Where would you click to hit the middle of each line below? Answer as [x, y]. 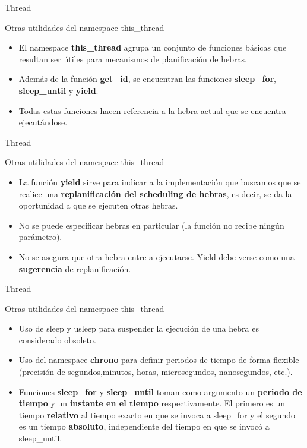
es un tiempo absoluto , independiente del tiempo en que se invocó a [144, 426]
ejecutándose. [43, 122]
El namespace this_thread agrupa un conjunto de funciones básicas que [153, 47]
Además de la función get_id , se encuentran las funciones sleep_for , [147, 79]
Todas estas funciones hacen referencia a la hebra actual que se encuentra [152, 110]
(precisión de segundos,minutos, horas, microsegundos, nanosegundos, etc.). [156, 372]
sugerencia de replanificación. [75, 268]
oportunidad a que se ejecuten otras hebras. [98, 205]
